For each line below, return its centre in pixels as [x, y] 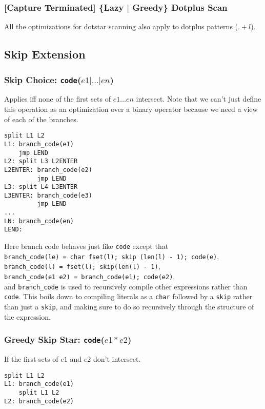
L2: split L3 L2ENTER [41, 161]
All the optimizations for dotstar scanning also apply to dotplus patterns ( [121, 26]
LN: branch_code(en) [39, 221]
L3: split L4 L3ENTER [41, 187]
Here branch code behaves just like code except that [86, 246]
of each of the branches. [41, 119]
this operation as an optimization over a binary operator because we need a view [131, 109]
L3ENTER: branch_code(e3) [48, 195]
